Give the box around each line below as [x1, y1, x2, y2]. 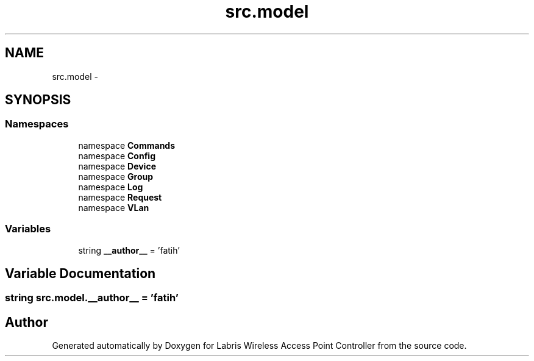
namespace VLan [78, 202, 149, 213]
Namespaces [5, 118, 69, 130]
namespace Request [78, 191, 162, 202]
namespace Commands [78, 140, 176, 151]
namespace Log [78, 181, 143, 192]
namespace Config [78, 150, 156, 161]
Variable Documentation [5, 265, 156, 281]
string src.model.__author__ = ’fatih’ [5, 291, 179, 304]
